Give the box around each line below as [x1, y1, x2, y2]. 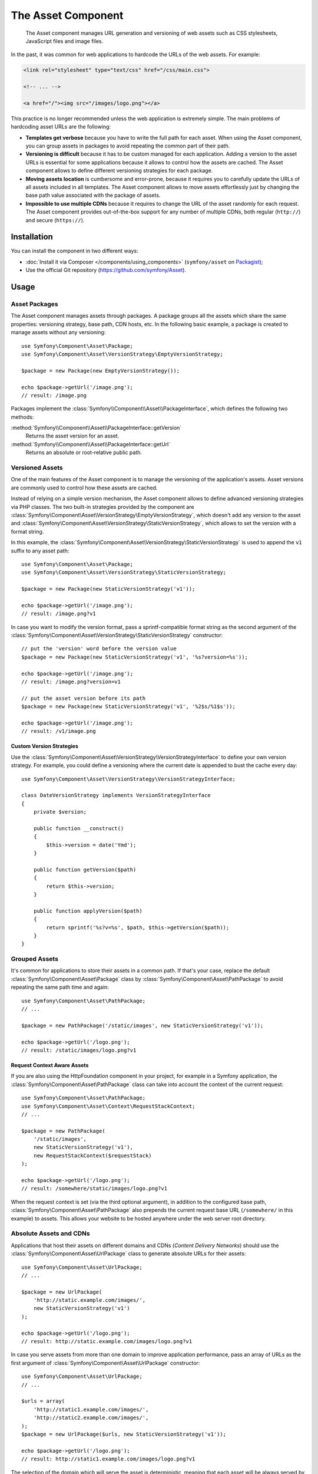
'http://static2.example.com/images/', [33, 1414, 149, 1421]
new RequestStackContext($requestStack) [33, 1152, 153, 1159]
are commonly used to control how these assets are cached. [11, 484, 158, 491]
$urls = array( [21, 1398, 65, 1404]
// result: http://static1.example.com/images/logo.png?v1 [21, 1456, 196, 1462]
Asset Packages [11, 300, 58, 308]
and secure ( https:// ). [25, 216, 85, 223]
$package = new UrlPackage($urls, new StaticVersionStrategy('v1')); [21, 1430, 227, 1437]
